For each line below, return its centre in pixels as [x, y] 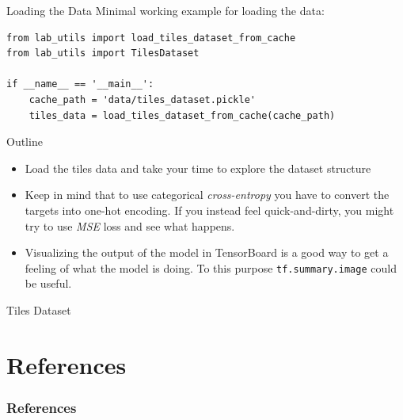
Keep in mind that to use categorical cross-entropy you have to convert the [207, 195]
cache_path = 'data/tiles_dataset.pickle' [142, 99]
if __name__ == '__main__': [80, 84]
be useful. [48, 283]
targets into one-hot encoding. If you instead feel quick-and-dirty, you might [209, 210]
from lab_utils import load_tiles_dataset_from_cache [151, 38]
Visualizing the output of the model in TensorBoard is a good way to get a [207, 252]
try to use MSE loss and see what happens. [130, 225]
